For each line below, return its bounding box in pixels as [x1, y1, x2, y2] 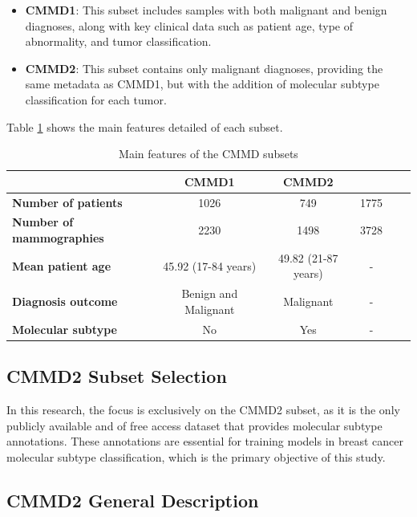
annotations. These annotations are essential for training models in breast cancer [6, 433, 404, 450]
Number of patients [12, 193, 123, 210]
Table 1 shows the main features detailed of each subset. [6, 118, 283, 135]
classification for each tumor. [25, 91, 167, 108]
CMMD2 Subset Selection [6, 364, 227, 389]
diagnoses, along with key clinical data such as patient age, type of [25, 17, 354, 34]
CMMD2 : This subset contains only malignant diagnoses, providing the [25, 59, 383, 76]
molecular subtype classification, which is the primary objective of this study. [6, 448, 386, 465]
